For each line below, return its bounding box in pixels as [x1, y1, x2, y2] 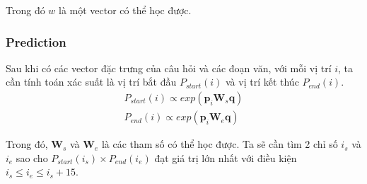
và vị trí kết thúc [225, 74, 299, 89]
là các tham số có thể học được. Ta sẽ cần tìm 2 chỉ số [101, 137, 338, 151]
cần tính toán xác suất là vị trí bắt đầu [6, 74, 177, 89]
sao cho [16, 150, 48, 165]
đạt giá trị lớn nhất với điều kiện [154, 150, 297, 165]
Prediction [6, 33, 66, 50]
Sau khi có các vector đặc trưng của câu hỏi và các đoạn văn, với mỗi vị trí [6, 60, 332, 75]
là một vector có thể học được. [59, 3, 192, 17]
